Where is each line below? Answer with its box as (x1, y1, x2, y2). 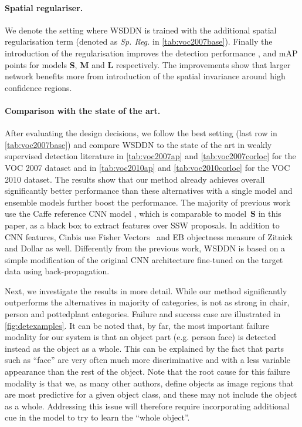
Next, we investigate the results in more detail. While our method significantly (5, 284, 287, 297)
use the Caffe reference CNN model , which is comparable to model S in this (5, 207, 281, 220)
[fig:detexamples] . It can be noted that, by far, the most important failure (5, 319, 270, 331)
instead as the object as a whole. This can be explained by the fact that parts (5, 342, 284, 354)
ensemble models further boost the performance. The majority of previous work (5, 196, 291, 208)
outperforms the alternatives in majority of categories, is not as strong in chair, (5, 296, 290, 308)
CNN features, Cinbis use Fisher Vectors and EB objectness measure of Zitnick (5, 230, 293, 243)
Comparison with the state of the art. (5, 104, 161, 116)
